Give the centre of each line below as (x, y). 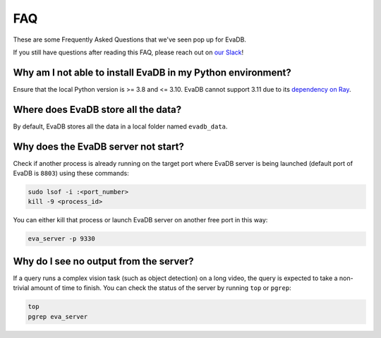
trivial (21, 288)
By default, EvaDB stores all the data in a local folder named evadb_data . (120, 126)
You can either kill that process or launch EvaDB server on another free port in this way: (140, 220)
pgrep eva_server (58, 316)
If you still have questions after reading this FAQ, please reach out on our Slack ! (128, 52)
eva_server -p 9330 (61, 239)
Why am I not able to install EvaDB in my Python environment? (152, 72)
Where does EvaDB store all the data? (97, 109)
